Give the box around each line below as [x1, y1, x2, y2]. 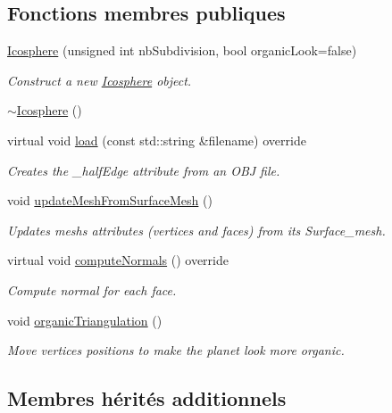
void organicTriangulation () [7, 310, 163, 329]
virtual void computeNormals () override [7, 251, 229, 269]
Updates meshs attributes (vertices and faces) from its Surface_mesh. [7, 220, 386, 239]
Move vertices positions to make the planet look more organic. [7, 341, 345, 359]
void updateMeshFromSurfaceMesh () [7, 191, 213, 210]
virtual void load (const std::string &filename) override [7, 130, 306, 149]
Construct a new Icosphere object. [7, 70, 192, 89]
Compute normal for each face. [7, 280, 177, 299]
